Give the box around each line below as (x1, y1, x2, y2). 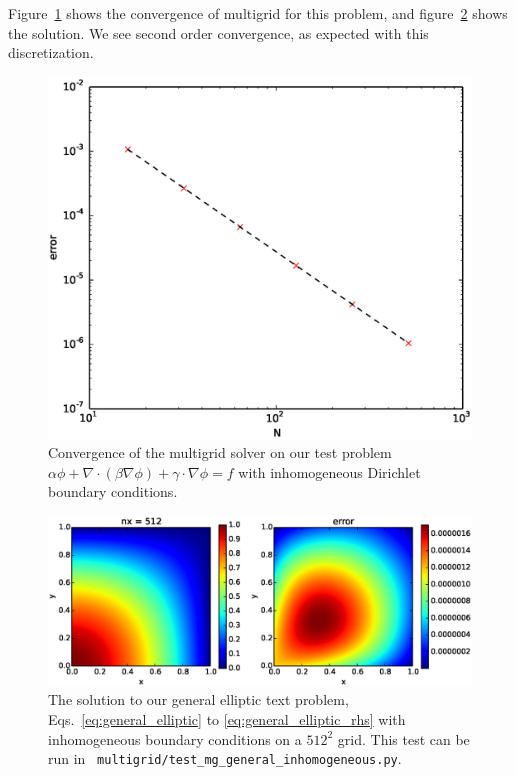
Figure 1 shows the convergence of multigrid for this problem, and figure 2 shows (8, 3, 508, 23)
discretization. (8, 42, 94, 63)
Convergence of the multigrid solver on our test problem (48, 442, 392, 463)
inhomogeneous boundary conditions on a (48, 728, 302, 749)
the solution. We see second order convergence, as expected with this (8, 22, 429, 43)
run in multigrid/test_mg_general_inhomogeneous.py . (48, 748, 402, 769)
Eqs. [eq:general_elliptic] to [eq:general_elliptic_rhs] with (48, 709, 406, 729)
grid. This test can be (337, 728, 470, 749)
